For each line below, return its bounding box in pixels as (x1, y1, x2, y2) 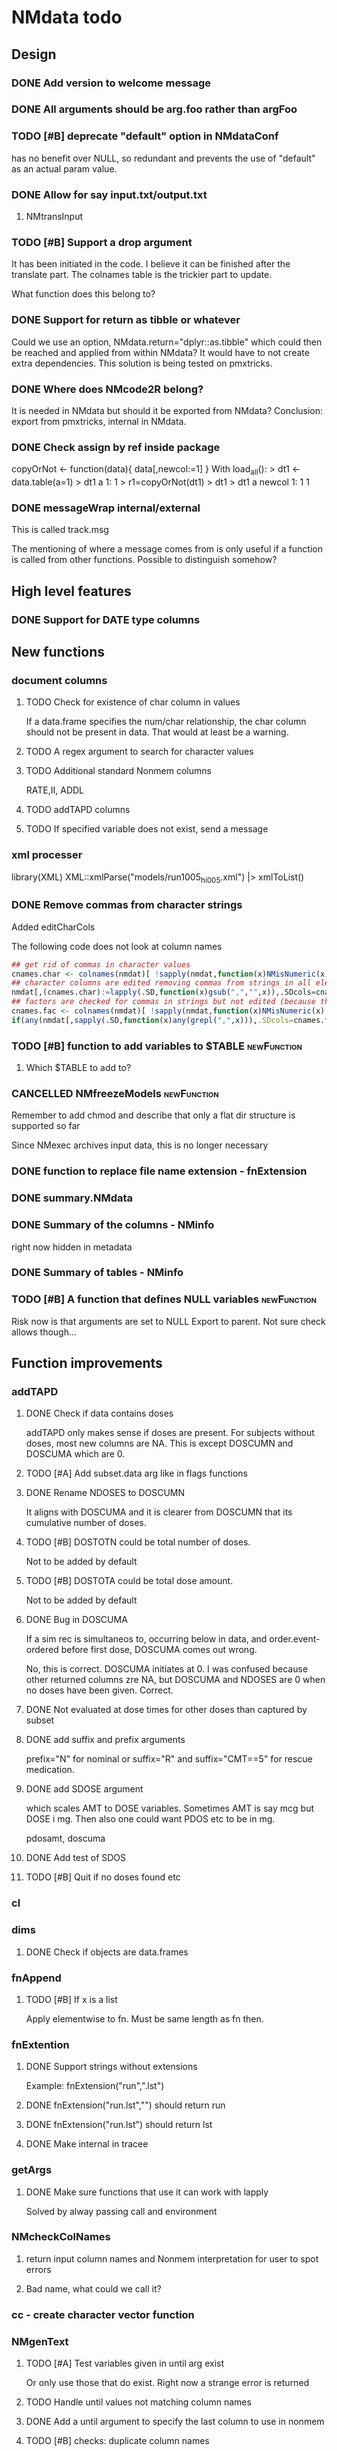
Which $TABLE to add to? (25, 1062, 132, 1074)
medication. (25, 1764, 75, 1776)
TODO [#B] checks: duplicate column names (25, 2435, 210, 2447)
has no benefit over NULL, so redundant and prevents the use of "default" (11, 152, 316, 164)
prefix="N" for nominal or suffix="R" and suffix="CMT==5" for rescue (25, 1753, 313, 1765)
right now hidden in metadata (11, 1241, 133, 1253)
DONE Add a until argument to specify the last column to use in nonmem (25, 2416, 325, 2428)
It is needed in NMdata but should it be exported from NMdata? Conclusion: (11, 404, 324, 416)
